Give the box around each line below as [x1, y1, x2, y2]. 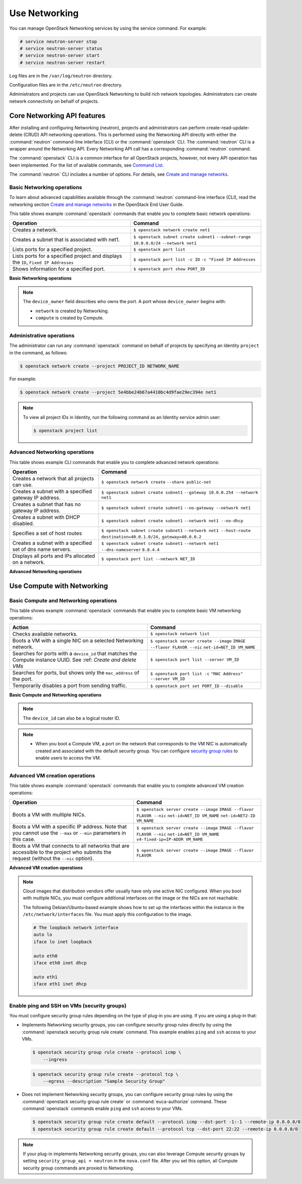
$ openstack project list [33, 428, 98, 433]
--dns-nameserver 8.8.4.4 [101, 547, 160, 552]
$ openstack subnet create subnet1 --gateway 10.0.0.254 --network [101, 490, 258, 496]
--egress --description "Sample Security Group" [43, 1078, 166, 1084]
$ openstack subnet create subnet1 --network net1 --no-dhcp [101, 518, 244, 523]
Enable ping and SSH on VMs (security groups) [9, 1002, 127, 1009]
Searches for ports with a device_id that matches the [12, 650, 137, 657]
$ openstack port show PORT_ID [133, 266, 205, 271]
